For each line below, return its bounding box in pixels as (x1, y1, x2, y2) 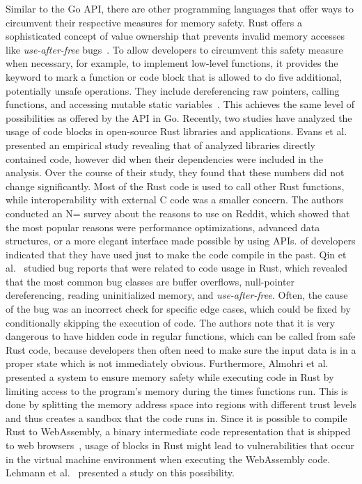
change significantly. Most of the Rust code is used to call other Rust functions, (6, 178, 345, 193)
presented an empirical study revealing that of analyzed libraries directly (6, 137, 315, 152)
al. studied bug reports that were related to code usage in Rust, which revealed (6, 260, 348, 275)
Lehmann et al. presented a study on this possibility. (6, 465, 235, 480)
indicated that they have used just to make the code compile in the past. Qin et (6, 247, 347, 261)
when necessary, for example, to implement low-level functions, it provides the (6, 56, 338, 70)
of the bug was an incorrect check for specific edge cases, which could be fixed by (6, 302, 351, 316)
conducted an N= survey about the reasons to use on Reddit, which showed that (6, 205, 350, 220)
